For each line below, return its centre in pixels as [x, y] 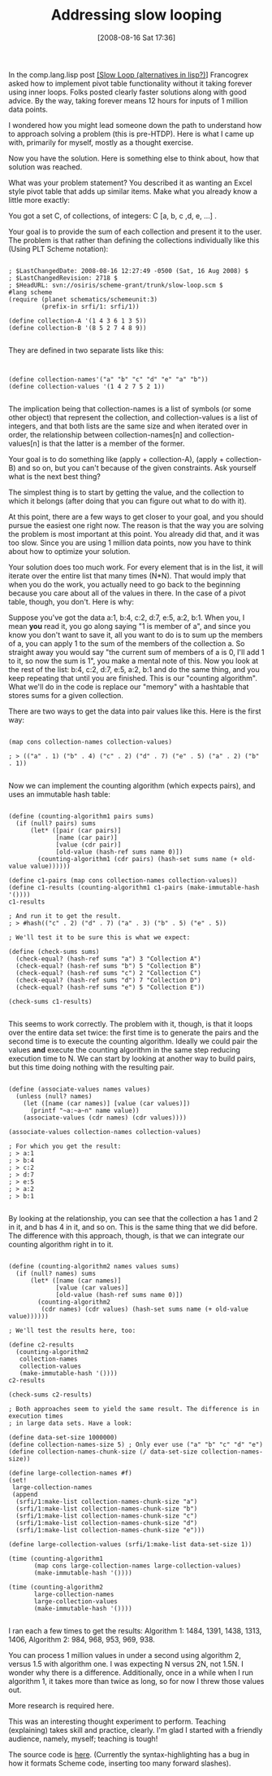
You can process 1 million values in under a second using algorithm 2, [125, 1655]
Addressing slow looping [136, 15]
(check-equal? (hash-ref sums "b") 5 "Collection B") [108, 966]
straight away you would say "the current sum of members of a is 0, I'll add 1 [136, 652]
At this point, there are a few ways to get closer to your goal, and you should [136, 517]
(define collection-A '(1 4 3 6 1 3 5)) [78, 321]
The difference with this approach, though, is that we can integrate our [127, 1235]
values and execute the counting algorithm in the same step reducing [125, 1049]
